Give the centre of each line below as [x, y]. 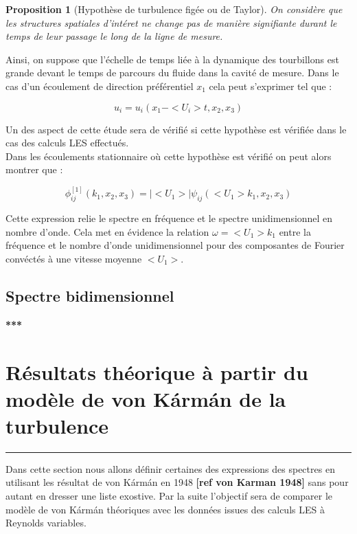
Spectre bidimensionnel [90, 295]
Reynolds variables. [46, 523]
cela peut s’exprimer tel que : [270, 86]
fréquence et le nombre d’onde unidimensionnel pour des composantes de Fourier [175, 245]
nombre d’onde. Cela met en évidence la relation [107, 231]
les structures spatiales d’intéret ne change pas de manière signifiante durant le [171, 22]
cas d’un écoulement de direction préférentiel [100, 86]
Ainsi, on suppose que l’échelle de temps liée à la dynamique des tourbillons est [172, 59]
